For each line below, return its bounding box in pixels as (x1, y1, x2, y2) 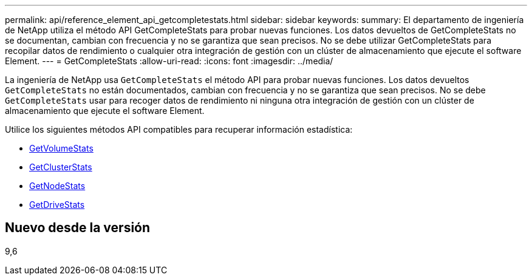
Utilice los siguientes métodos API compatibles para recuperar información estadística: (5, 124, 353, 135)
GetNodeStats (29, 181, 86, 191)
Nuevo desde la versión (5, 220, 151, 236)
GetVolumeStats (29, 143, 94, 153)
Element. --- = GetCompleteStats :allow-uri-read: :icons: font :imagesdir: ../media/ (5, 56, 333, 66)
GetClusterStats (29, 162, 92, 172)
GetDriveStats (29, 199, 85, 210)
